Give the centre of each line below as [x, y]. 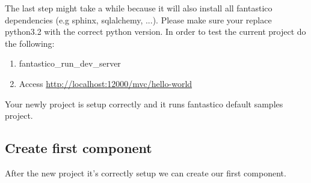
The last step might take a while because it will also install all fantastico [139, 8]
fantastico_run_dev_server [70, 63]
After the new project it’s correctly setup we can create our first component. [146, 172]
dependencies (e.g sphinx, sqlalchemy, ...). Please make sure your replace [138, 19]
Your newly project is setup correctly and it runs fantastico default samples [144, 103]
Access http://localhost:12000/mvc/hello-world [106, 83]
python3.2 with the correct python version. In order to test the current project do [155, 31]
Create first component [79, 148]
